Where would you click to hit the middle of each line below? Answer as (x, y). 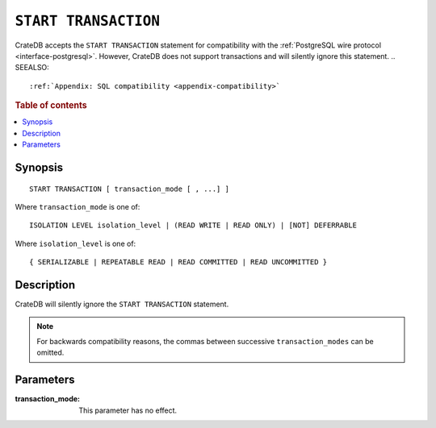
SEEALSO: (32, 68)
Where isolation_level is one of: (75, 243)
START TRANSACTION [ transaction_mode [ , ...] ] (130, 189)
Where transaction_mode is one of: (78, 206)
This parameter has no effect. (128, 410)
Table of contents (51, 106)
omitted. (50, 353)
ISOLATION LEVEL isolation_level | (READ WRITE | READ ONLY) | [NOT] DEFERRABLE (193, 225)
